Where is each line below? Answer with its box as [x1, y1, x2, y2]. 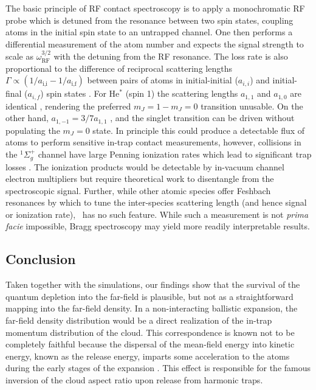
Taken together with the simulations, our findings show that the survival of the [5, 278, 300, 291]
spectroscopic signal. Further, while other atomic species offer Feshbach [5, 184, 271, 197]
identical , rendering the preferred [5, 99, 131, 112]
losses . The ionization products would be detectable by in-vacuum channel [5, 160, 284, 173]
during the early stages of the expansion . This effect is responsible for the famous [5, 361, 311, 374]
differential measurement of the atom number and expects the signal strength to [5, 37, 304, 50]
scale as [5, 50, 34, 63]
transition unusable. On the [201, 99, 303, 112]
